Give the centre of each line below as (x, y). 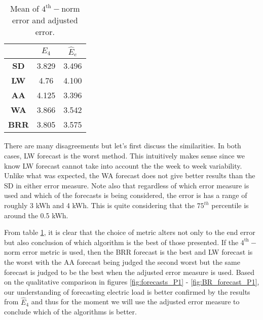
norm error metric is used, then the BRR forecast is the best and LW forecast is (128, 252)
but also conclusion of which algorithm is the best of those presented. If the (121, 242)
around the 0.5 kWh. (36, 215)
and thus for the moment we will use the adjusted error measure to (135, 302)
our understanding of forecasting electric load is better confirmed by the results (127, 291)
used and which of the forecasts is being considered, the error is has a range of (126, 195)
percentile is (230, 205)
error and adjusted (45, 20)
